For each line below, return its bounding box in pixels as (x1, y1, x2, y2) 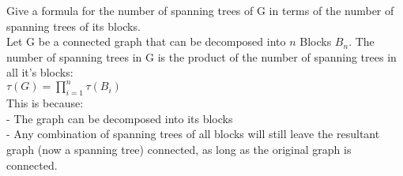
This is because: (6, 95, 84, 111)
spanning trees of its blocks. (6, 17, 141, 34)
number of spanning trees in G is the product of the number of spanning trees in (6, 48, 397, 65)
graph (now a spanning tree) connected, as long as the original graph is (6, 141, 352, 158)
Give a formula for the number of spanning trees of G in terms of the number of (6, 2, 394, 18)
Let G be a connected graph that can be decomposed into (6, 33, 286, 50)
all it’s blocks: (6, 64, 73, 81)
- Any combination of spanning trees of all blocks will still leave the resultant (6, 125, 380, 142)
